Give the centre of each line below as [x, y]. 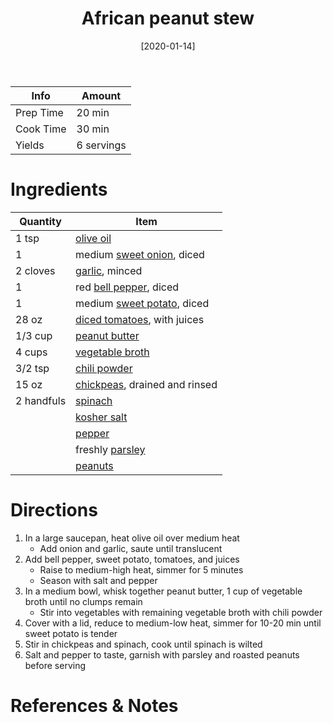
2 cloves [35, 270]
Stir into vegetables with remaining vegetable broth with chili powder [181, 612]
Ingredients [59, 189]
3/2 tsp [32, 368]
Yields [30, 145]
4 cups [31, 352]
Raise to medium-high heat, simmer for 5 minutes [141, 569]
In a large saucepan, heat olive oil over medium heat [132, 538]
